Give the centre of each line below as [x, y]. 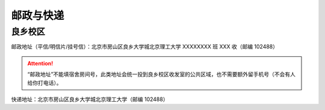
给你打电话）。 [45, 82]
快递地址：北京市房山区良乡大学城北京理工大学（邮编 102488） [90, 99]
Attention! [40, 63]
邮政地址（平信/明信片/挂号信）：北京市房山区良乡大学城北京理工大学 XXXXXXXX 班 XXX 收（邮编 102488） [145, 47]
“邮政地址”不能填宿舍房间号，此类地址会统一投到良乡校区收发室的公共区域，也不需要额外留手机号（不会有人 [162, 74]
